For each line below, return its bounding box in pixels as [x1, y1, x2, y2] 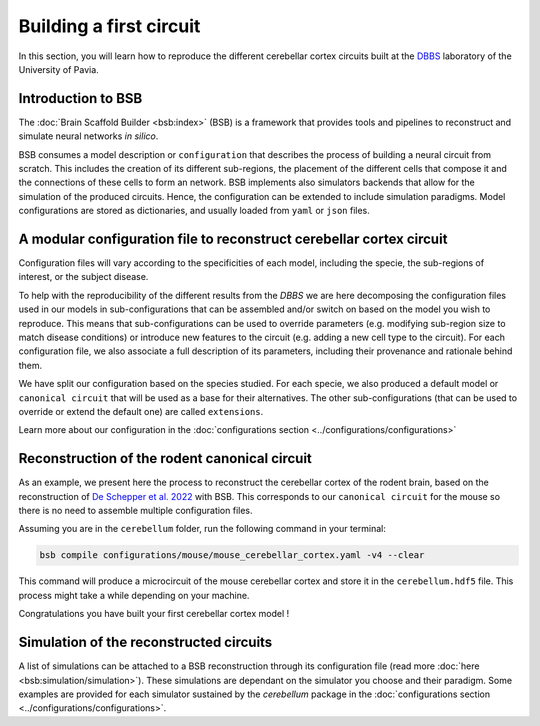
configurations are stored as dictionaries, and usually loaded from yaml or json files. [18, 205, 370, 217]
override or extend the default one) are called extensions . [18, 406, 264, 417]
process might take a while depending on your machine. [18, 589, 250, 601]
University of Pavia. [18, 63, 99, 75]
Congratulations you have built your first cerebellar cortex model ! [18, 608, 290, 620]
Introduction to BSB [18, 90, 143, 107]
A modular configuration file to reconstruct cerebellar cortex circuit [18, 231, 448, 247]
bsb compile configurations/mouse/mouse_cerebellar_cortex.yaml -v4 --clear [39, 550, 425, 561]
